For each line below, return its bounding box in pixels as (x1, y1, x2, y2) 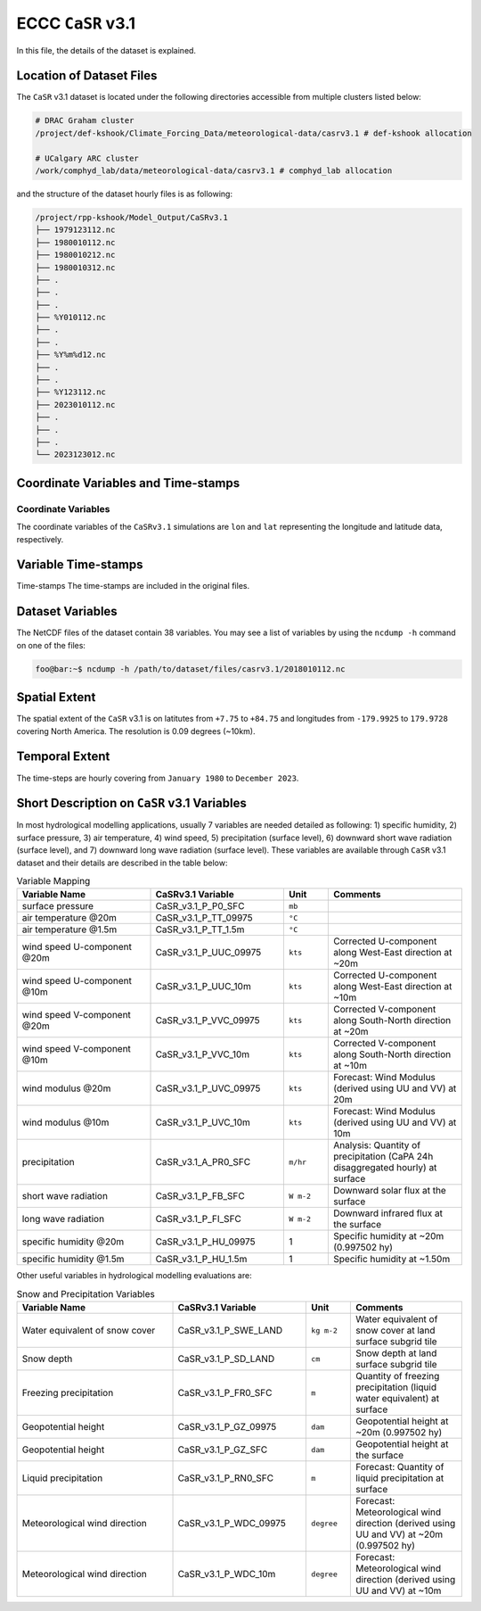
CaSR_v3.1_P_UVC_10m (155, 1116, 251, 1128)
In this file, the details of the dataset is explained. (16, 45, 196, 55)
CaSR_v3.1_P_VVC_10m (155, 1048, 250, 1061)
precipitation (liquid (355, 1381, 436, 1393)
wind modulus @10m (21, 1116, 110, 1128)
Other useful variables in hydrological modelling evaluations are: (16, 1270, 253, 1281)
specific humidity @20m (21, 1235, 125, 1248)
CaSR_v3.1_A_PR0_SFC (155, 1156, 251, 1169)
